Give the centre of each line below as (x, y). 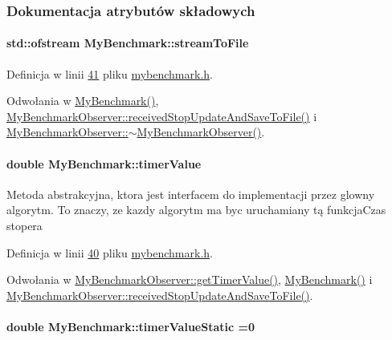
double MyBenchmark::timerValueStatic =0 (131, 326)
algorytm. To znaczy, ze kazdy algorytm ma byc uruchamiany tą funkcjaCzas (196, 210)
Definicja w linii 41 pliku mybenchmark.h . (110, 73)
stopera (24, 225)
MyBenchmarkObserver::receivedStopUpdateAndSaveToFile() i (162, 116)
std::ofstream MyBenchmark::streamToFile (128, 43)
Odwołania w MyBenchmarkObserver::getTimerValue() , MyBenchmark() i (190, 279)
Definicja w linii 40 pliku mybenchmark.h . (110, 252)
